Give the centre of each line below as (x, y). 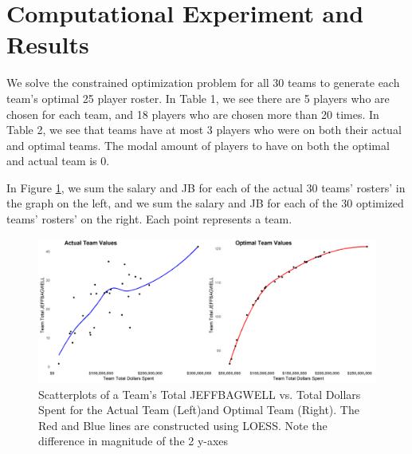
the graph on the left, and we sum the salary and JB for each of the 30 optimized (205, 203)
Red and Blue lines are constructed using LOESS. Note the (183, 425)
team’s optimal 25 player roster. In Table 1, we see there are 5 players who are (198, 98)
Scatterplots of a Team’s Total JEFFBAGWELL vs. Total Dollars (200, 394)
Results (48, 44)
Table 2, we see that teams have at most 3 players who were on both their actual (204, 130)
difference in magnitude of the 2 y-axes (133, 441)
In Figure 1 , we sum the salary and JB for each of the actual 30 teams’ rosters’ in (206, 187)
